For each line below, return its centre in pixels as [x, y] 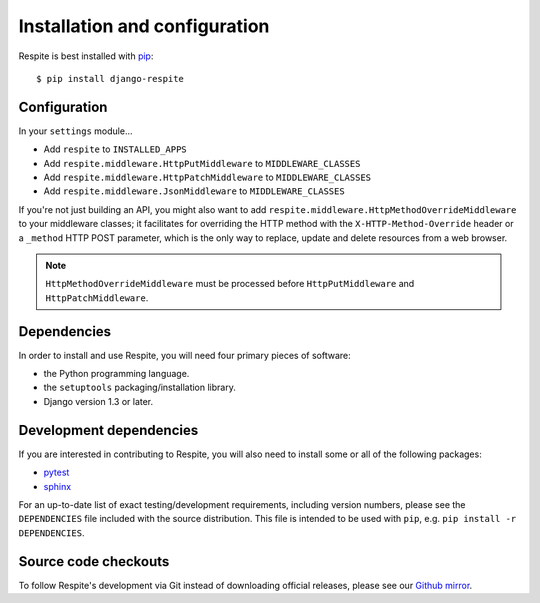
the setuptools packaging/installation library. [140, 387]
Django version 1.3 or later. [98, 401]
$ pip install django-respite [110, 78]
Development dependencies [108, 430]
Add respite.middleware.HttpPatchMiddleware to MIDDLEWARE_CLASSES [207, 177]
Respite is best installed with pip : [86, 56]
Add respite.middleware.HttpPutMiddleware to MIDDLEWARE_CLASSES [202, 163]
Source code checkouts [94, 561]
